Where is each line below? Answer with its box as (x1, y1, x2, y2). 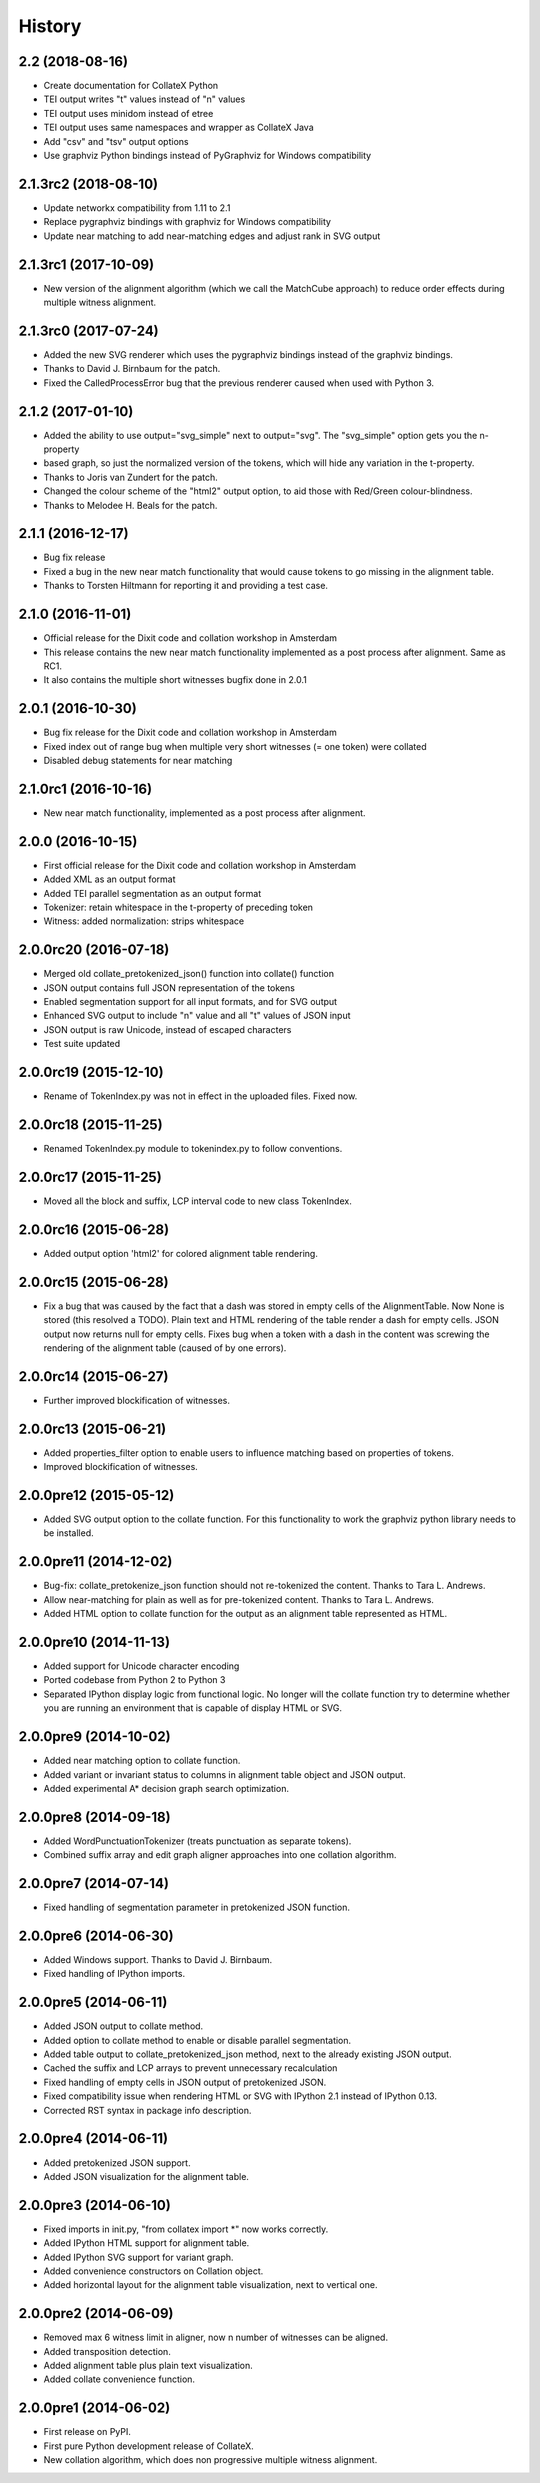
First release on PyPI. (43, 2426, 132, 2438)
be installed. (43, 1527, 94, 1539)
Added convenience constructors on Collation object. (43, 2265, 264, 2277)
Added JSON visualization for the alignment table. (43, 2170, 250, 2182)
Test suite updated (43, 1038, 121, 1050)
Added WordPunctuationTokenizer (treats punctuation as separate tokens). (43, 1835, 352, 1847)
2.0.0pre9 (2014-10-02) (18, 1728, 171, 1745)
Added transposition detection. (43, 2345, 172, 2357)
